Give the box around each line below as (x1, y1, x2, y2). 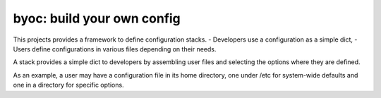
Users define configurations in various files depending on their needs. (13, 44, 217, 53)
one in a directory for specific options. (13, 81, 124, 90)
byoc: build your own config (13, 11, 181, 26)
